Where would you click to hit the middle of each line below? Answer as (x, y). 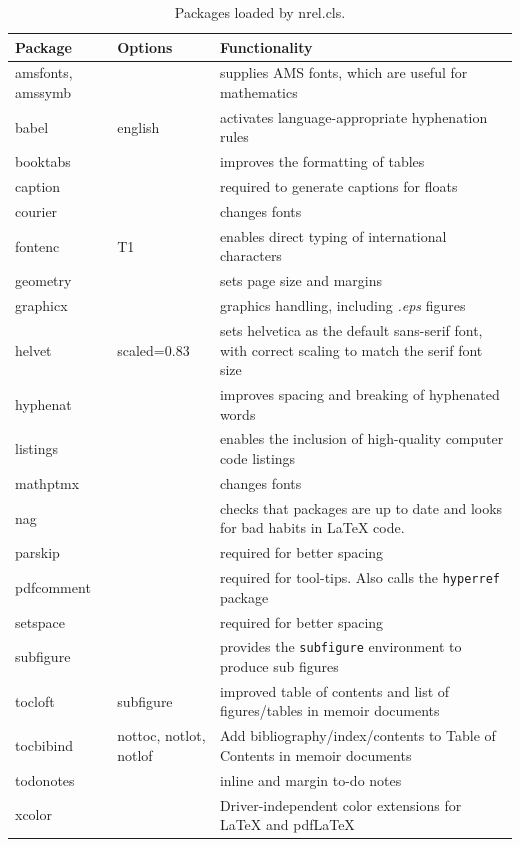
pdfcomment (53, 586)
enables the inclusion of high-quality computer (361, 438)
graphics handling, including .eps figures (342, 305)
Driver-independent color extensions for (340, 804)
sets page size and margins (300, 280)
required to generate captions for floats (338, 186)
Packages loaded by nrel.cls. (260, 12)
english (138, 126)
